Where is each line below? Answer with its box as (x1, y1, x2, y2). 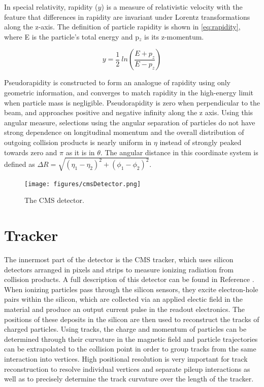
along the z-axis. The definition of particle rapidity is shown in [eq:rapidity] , (4, 21, 241, 32)
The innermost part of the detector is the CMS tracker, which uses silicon (4, 254, 234, 265)
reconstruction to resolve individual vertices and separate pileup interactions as (4, 363, 250, 374)
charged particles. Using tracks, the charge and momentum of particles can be (4, 324, 247, 334)
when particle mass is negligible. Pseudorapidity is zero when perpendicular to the (4, 97, 260, 108)
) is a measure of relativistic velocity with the (101, 2, 243, 12)
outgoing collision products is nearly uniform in (4, 136, 152, 147)
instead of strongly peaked (159, 136, 242, 147)
